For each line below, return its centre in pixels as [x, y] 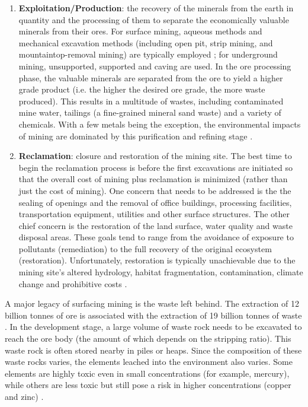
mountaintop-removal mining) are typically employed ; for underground [148, 54]
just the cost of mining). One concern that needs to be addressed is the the [155, 190]
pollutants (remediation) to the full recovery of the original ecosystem [145, 248]
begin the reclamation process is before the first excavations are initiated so [156, 167]
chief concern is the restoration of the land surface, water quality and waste [155, 225]
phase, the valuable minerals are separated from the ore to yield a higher [151, 77]
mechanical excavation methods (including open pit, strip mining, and [146, 42]
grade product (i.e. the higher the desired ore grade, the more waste [142, 89]
